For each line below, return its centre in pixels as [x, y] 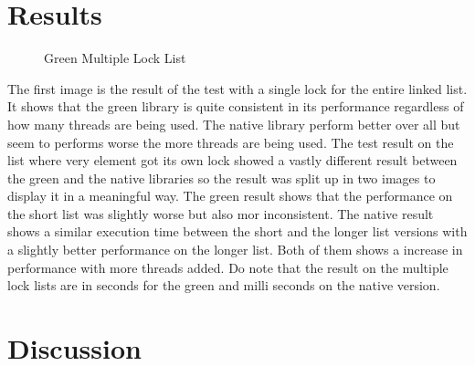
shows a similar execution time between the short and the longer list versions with [237, 231]
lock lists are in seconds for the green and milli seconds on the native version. [224, 285]
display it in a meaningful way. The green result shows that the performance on [230, 196]
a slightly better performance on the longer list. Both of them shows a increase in [235, 250]
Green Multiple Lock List [115, 58]
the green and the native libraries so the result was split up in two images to [222, 178]
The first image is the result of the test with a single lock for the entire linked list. [237, 88]
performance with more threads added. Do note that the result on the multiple [228, 267]
